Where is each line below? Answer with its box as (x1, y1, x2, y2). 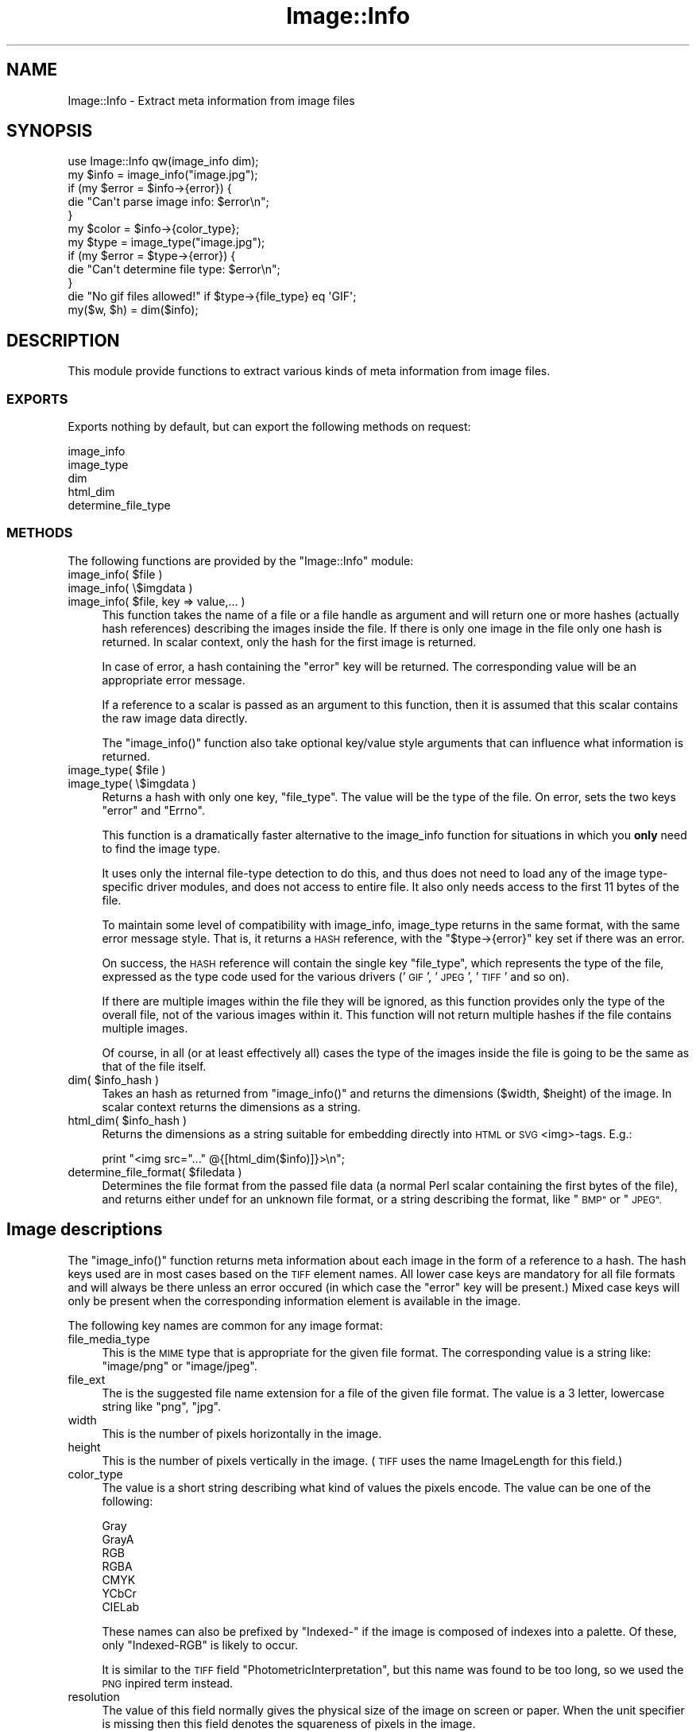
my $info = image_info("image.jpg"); (68, 168, 258, 182)
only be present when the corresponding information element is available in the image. (68, 1293, 521, 1308)
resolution (68, 1689, 120, 1703)
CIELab (102, 1599, 140, 1614)
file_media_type (68, 1331, 150, 1346)
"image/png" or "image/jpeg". (102, 1358, 257, 1373)
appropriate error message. (102, 672, 246, 687)
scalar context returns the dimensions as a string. (102, 1099, 361, 1114)
